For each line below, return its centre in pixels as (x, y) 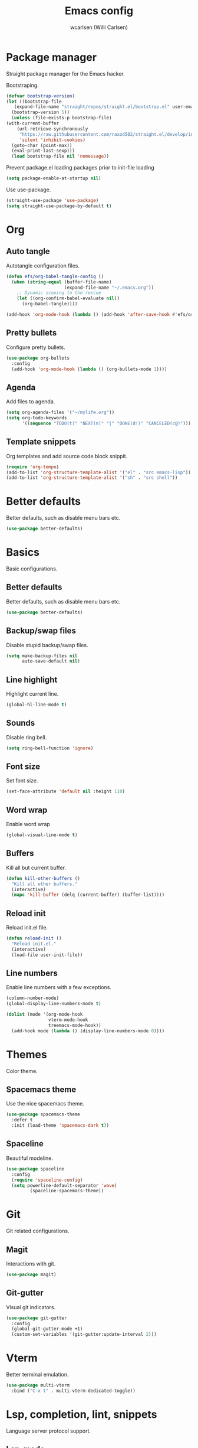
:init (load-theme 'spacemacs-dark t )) (60, 1126)
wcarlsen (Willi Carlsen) (99, 27)
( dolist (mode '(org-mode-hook (44, 1015)
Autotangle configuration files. (43, 265)
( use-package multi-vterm (38, 1385)
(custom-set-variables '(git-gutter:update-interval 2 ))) (84, 1335)
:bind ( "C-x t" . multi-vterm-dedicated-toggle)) (73, 1391)
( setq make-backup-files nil (42, 656)
